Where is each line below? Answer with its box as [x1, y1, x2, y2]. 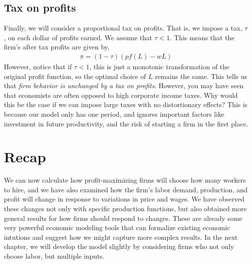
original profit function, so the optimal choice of [4, 71, 146, 81]
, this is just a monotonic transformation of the [89, 62, 230, 72]
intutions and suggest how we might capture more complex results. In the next [4, 232, 238, 242]
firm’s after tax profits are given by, [4, 42, 110, 52]
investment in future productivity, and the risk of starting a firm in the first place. [4, 118, 248, 128]
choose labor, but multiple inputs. [4, 251, 105, 261]
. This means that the [170, 32, 235, 42]
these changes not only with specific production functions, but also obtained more [4, 203, 247, 214]
